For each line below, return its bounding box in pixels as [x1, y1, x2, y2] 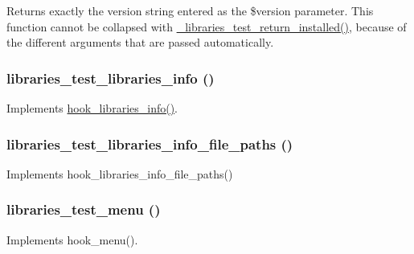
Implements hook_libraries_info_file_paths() [6, 165, 233, 182]
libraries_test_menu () [6, 199, 161, 219]
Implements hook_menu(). [6, 231, 138, 248]
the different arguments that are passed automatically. [6, 34, 274, 51]
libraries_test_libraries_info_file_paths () [6, 133, 293, 154]
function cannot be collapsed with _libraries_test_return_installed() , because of [6, 18, 407, 35]
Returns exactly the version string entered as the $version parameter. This [6, 2, 374, 18]
